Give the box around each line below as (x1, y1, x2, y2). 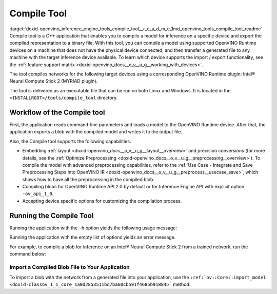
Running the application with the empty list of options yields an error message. (9, 234, 176, 241)
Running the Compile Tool (9, 211, 94, 220)
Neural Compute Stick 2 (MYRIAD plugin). (9, 78, 98, 84)
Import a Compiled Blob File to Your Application (9, 263, 130, 270)
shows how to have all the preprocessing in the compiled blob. (22, 176, 155, 182)
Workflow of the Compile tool (9, 108, 105, 116)
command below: (9, 250, 46, 257)
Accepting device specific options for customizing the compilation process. (22, 198, 182, 204)
